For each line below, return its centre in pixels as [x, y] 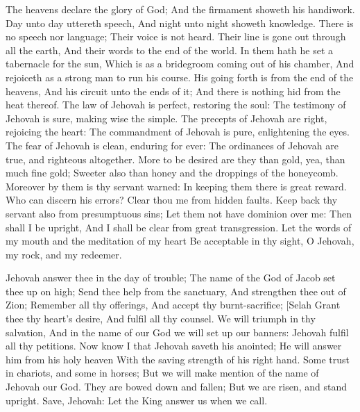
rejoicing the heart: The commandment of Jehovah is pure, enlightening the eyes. [178, 132]
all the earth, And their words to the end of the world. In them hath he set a [170, 50]
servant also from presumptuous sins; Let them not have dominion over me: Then [179, 213]
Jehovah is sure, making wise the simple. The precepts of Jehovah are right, [166, 118]
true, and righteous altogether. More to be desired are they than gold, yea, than [175, 159]
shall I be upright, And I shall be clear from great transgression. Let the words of [179, 227]
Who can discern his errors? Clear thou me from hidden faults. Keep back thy [172, 200]
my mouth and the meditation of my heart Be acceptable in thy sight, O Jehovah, [180, 241]
